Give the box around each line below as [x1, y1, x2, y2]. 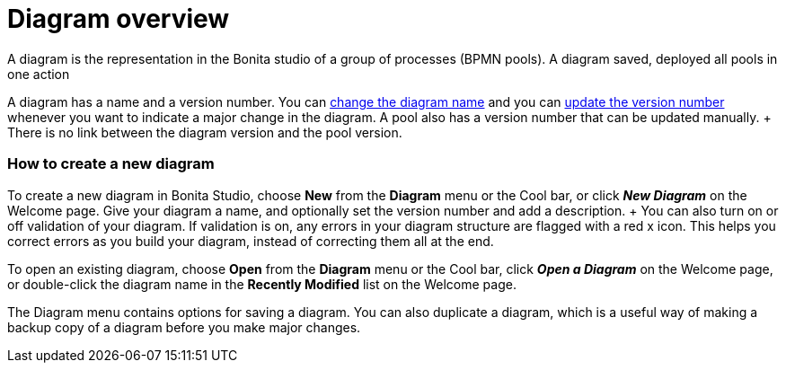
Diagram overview [7, 4, 230, 34]
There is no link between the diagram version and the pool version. [7, 124, 402, 140]
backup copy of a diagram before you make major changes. [7, 319, 361, 335]
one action [7, 66, 70, 82]
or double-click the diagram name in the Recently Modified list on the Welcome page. [7, 276, 517, 292]
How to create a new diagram [7, 154, 215, 173]
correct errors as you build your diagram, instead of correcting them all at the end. [7, 233, 494, 249]
